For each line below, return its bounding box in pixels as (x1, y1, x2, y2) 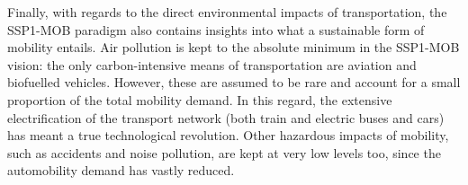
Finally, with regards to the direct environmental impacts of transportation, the (7, 3, 447, 21)
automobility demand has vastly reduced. (7, 161, 235, 180)
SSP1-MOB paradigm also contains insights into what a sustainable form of (7, 20, 425, 39)
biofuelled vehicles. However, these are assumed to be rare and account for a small (7, 73, 461, 92)
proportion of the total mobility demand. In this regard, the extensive (7, 90, 392, 109)
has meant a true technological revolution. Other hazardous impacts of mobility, (7, 126, 449, 145)
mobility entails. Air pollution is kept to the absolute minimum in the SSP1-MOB (7, 38, 460, 57)
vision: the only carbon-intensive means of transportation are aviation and (7, 55, 417, 74)
